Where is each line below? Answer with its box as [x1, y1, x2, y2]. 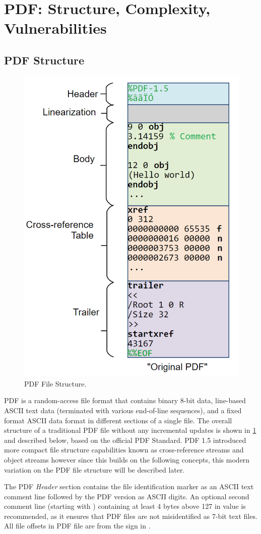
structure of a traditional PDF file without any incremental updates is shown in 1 [4, 425, 256, 435]
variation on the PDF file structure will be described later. [4, 464, 185, 475]
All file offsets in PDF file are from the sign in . [4, 520, 151, 531]
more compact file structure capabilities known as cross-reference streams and [4, 444, 244, 455]
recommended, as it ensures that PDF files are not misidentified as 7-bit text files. [4, 510, 257, 521]
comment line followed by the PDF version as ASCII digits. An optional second [4, 491, 249, 501]
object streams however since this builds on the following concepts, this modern [4, 454, 250, 465]
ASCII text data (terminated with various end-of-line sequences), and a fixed [4, 405, 242, 415]
